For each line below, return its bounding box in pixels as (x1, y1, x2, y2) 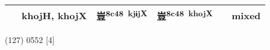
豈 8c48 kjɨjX (96, 8, 147, 23)
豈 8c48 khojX (156, 8, 213, 23)
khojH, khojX (21, 8, 87, 22)
